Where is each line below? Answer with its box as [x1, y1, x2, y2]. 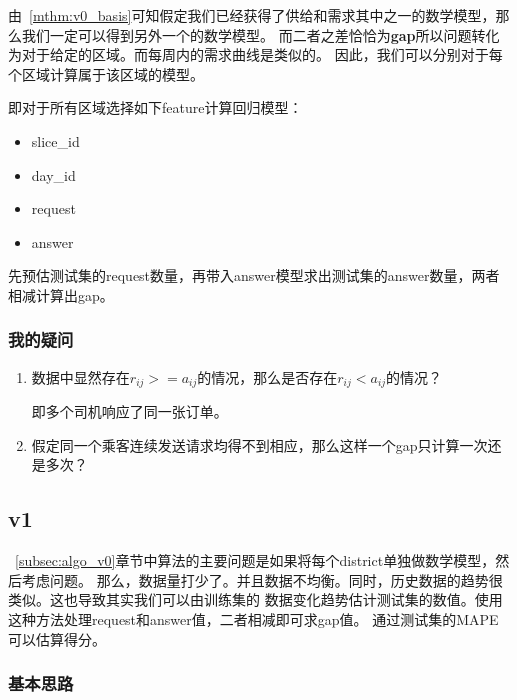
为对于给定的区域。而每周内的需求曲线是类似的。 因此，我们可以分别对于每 [8, 44, 503, 65]
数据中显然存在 [31, 366, 130, 387]
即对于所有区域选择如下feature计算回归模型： [8, 97, 303, 118]
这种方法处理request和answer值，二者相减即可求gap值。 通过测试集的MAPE [8, 608, 499, 629]
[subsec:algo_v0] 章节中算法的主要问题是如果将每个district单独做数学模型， [15, 550, 496, 571]
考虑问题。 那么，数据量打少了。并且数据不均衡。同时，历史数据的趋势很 [21, 569, 503, 590]
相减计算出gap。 [8, 284, 114, 305]
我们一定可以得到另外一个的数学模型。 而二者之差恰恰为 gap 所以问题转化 [21, 24, 500, 45]
